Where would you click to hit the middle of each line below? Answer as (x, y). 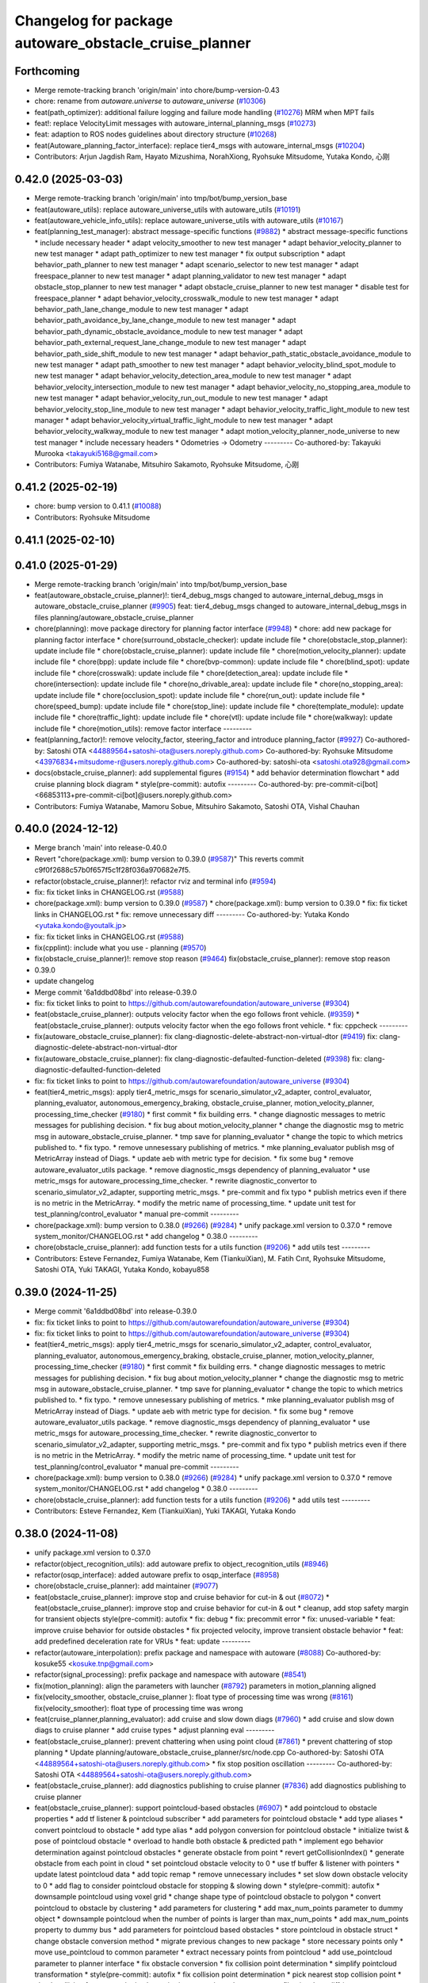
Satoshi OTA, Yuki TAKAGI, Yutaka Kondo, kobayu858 (122, 1270)
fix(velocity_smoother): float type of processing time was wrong (139, 1708)
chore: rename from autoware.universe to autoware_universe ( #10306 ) (150, 101)
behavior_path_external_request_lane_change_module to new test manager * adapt (170, 343)
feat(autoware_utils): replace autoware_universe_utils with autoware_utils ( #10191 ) (168, 209)
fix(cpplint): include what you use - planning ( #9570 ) (120, 947)
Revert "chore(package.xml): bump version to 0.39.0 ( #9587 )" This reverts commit (169, 859)
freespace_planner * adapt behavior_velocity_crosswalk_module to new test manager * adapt (187, 298)
